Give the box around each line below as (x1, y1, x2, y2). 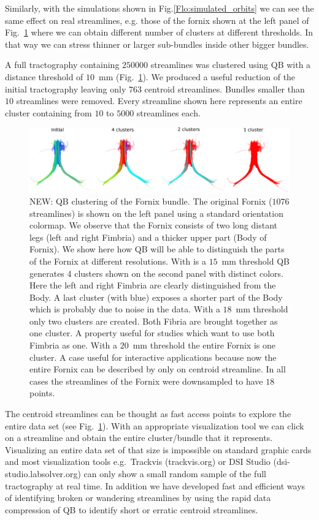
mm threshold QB (221, 254, 290, 267)
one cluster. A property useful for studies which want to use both (29, 326, 275, 339)
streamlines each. (136, 106, 201, 119)
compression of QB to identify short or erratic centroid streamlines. (5, 503, 258, 516)
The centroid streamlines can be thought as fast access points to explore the (5, 407, 291, 420)
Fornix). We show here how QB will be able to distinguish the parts (29, 243, 285, 255)
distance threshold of (5, 70, 83, 83)
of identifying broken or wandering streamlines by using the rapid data (5, 491, 271, 504)
